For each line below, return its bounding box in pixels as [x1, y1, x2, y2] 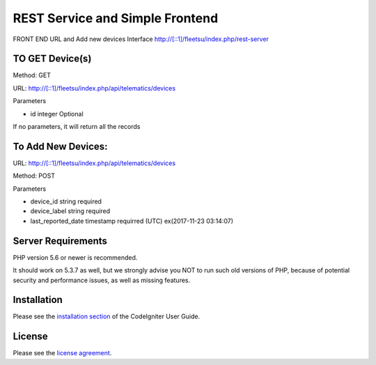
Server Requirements [13, 235, 108, 247]
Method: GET [13, 71, 52, 79]
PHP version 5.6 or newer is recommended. [13, 253, 138, 261]
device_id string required [30, 197, 102, 205]
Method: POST [13, 171, 56, 180]
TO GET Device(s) [13, 53, 92, 65]
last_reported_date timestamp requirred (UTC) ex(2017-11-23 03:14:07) [30, 217, 233, 225]
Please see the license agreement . [13, 349, 112, 357]
